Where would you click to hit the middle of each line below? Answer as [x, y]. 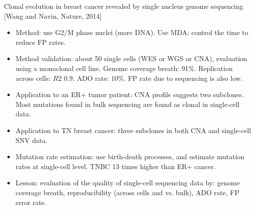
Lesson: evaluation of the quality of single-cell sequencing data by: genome [127, 183]
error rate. [31, 202]
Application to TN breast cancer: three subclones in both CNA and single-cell [133, 130]
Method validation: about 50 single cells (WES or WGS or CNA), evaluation [131, 58]
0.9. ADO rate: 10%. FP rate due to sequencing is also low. [153, 78]
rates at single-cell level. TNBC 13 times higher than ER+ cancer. [115, 166]
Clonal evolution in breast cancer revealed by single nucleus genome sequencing [124, 6]
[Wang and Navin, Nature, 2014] [53, 16]
